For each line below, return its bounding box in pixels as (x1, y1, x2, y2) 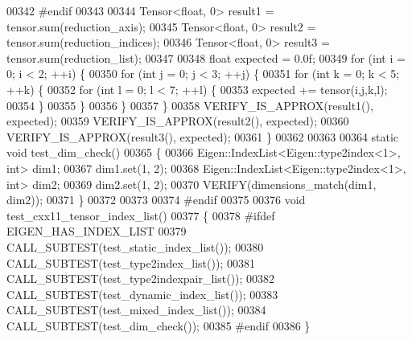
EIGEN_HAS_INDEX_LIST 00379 (6, 223, 187, 240)
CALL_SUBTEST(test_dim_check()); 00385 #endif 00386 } (6, 317, 311, 334)
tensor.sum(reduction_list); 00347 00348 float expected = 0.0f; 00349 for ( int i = (6, 49, 406, 66)
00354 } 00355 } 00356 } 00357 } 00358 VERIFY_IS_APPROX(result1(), (6, 96, 373, 113)
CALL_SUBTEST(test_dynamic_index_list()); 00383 (6, 285, 278, 302)
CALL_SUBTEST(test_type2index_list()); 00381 (6, 254, 255, 271)
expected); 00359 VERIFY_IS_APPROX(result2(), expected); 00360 (6, 113, 349, 129)
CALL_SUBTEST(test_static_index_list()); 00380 (6, 238, 264, 255)
